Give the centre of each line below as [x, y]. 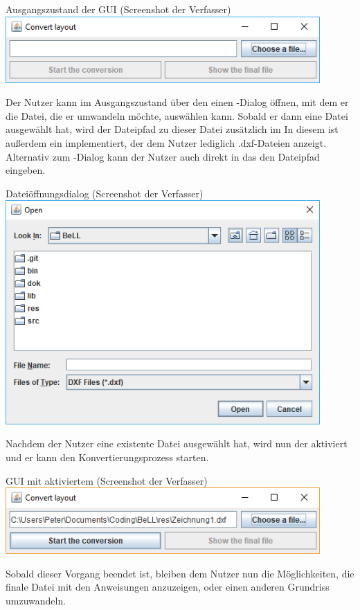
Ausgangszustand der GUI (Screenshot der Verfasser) [118, 9]
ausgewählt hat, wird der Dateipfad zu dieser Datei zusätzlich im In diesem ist [172, 129]
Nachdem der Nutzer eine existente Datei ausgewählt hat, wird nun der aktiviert [177, 443]
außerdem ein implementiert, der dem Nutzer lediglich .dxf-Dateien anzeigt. [166, 142]
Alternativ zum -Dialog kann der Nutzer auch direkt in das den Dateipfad [163, 156]
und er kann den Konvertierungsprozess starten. [107, 457]
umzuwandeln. [36, 600]
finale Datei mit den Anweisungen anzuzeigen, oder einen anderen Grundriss [168, 587]
